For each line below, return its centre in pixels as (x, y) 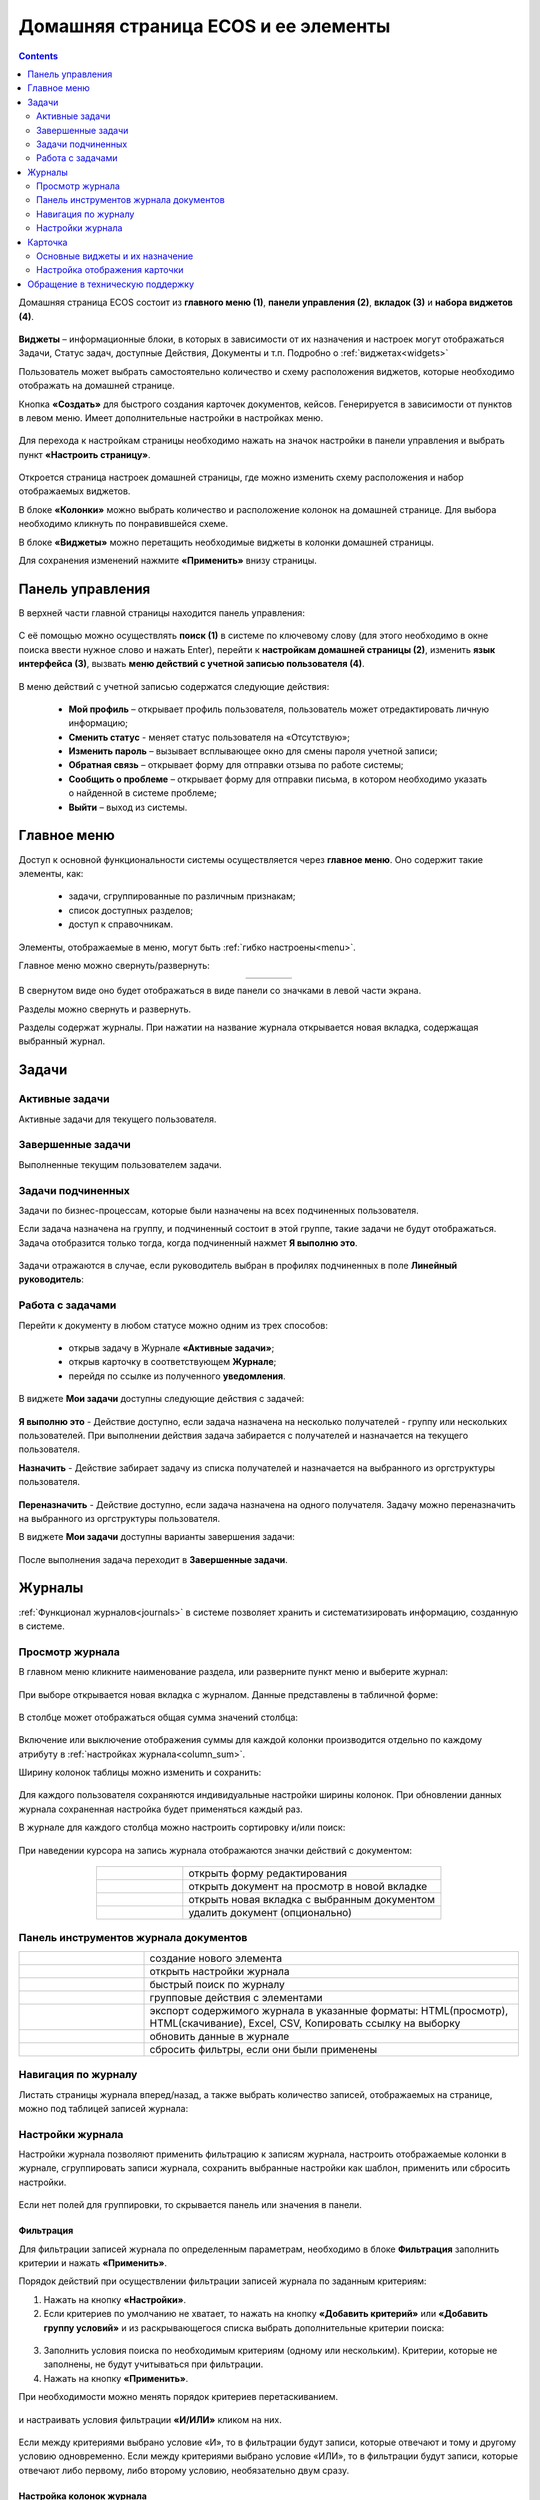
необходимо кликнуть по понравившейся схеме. (123, 524)
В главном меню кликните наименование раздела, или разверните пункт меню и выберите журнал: (233, 1672)
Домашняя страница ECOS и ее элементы (204, 26)
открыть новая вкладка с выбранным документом (311, 1900)
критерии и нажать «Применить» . (93, 2263)
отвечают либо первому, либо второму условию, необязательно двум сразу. (184, 2470)
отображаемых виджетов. (74, 491)
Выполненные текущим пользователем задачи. (120, 1164)
